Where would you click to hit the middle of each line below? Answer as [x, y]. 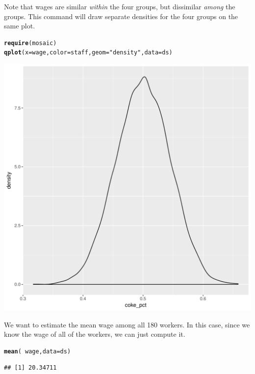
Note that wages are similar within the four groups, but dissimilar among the [120, 6]
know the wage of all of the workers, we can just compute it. [95, 334]
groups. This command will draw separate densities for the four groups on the [121, 16]
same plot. [20, 26]
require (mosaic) [30, 43]
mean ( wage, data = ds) [38, 351]
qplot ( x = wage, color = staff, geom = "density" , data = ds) [88, 53]
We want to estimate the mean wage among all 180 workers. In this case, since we [127, 324]
